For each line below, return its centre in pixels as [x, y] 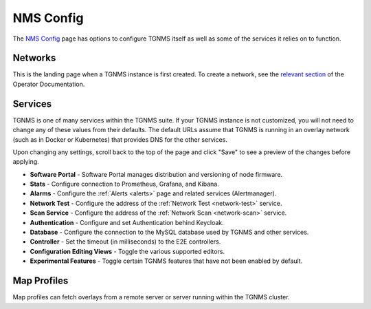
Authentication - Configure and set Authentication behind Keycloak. [127, 222]
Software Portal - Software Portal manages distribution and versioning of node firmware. [156, 174]
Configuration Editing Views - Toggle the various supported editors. [127, 251]
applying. [26, 162]
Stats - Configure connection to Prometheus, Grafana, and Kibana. [124, 184]
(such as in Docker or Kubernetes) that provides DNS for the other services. [120, 139]
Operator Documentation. [49, 84]
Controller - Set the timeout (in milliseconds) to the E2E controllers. [125, 242]
